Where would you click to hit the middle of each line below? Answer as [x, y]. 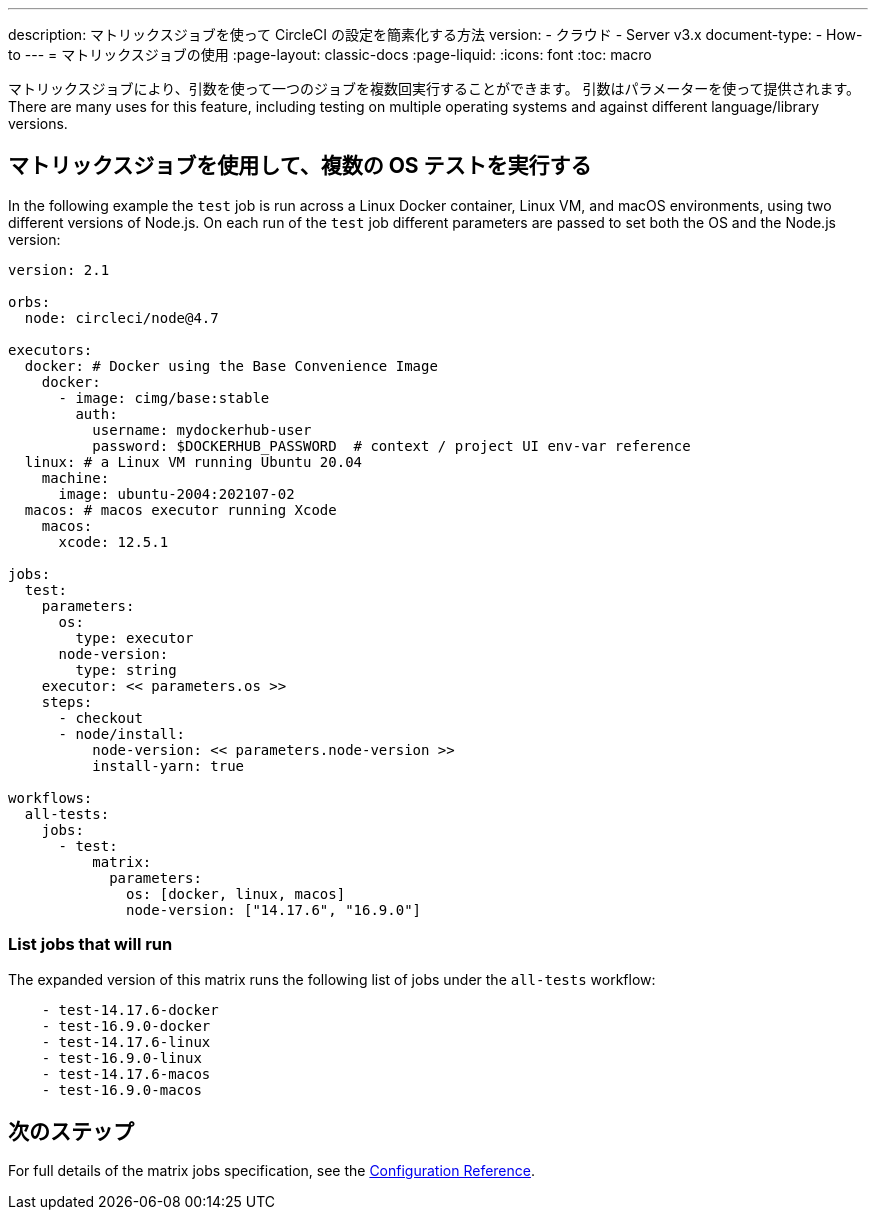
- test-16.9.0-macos [121, 1089]
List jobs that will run [90, 944]
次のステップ [71, 1132]
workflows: [50, 797]
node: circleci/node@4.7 [121, 317]
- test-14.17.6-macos [126, 1073]
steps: [67, 701]
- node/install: [122, 733]
